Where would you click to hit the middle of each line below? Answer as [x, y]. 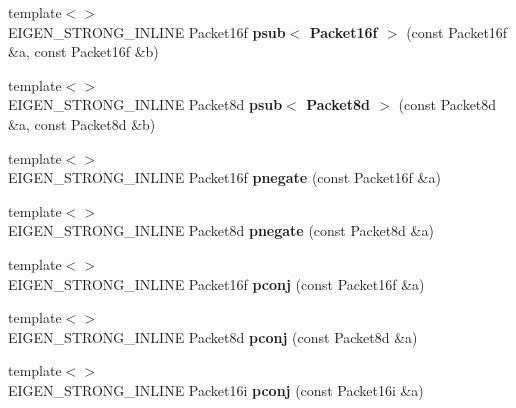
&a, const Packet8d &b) [82, 123]
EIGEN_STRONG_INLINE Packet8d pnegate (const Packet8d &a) [221, 230]
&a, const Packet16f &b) [83, 51]
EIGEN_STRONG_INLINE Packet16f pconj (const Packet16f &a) [216, 283]
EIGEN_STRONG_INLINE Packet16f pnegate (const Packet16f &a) [224, 177]
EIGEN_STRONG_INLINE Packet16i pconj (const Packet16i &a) [216, 389]
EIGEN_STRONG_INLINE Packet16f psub [147, 31]
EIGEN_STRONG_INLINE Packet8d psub [145, 104]
